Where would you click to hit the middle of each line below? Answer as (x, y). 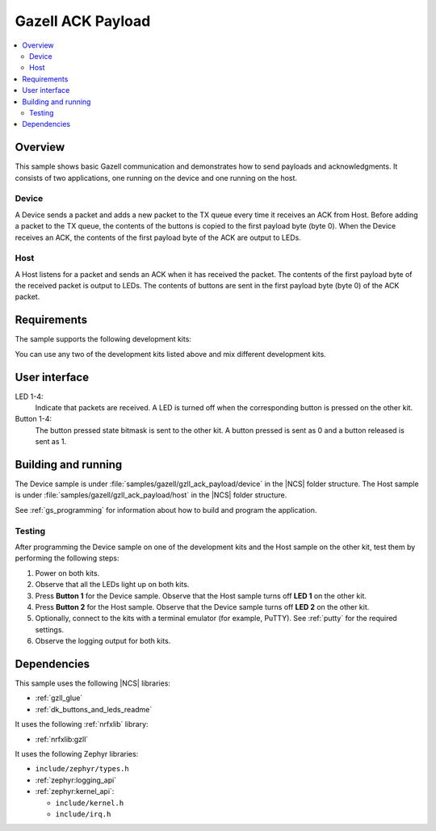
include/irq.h (83, 814)
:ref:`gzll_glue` (59, 698)
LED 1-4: (29, 397)
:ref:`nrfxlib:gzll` (62, 739)
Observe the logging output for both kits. (103, 641)
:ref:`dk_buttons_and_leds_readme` (94, 709)
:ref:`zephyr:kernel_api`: (75, 791)
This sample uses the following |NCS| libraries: (93, 683)
